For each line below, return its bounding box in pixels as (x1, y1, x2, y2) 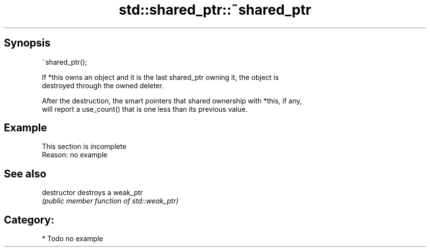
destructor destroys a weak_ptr (42, 188, 143, 197)
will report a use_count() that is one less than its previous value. (42, 104, 248, 113)
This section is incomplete (42, 142, 127, 151)
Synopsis (4, 37, 51, 50)
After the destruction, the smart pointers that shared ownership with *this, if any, (42, 96, 302, 105)
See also (4, 167, 47, 180)
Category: (4, 213, 54, 226)
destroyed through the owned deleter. (42, 81, 164, 90)
